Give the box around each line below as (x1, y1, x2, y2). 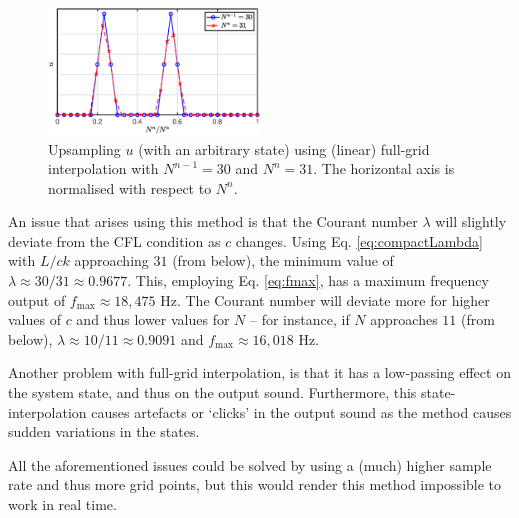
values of (8, 309, 61, 330)
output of (8, 289, 66, 310)
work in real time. (8, 494, 117, 514)
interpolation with (48, 158, 159, 179)
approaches (370, 309, 438, 330)
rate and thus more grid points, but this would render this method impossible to (8, 474, 502, 495)
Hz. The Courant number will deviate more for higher (160, 289, 490, 310)
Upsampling (48, 138, 121, 159)
